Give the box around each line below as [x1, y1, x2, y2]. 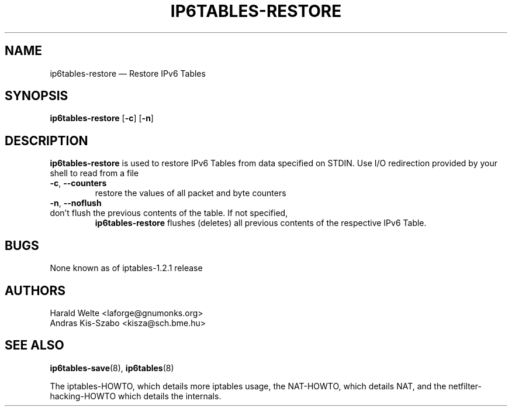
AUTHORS [5, 283, 66, 298]
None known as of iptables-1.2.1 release [50, 263, 203, 273]
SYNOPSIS [5, 88, 68, 104]
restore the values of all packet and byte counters [95, 188, 286, 198]
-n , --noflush [50, 198, 102, 208]
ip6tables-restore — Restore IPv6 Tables [50, 68, 206, 78]
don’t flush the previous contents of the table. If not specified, [50, 208, 288, 218]
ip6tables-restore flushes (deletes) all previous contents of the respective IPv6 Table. [95, 218, 427, 228]
